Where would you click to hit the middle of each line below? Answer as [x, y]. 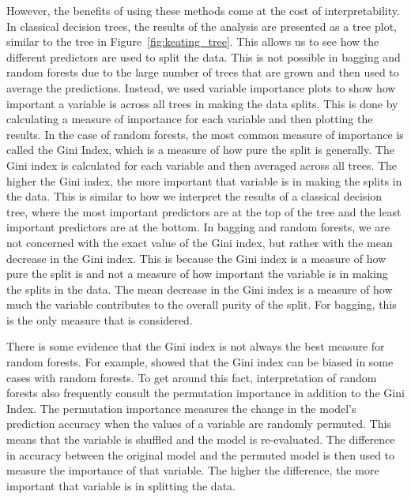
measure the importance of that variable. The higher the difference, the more [193, 470]
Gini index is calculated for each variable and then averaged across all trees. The [202, 165]
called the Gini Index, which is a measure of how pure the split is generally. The [200, 150]
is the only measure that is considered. [100, 319]
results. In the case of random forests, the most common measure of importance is [205, 134]
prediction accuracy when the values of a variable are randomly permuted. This [199, 424]
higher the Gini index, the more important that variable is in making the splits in [204, 180]
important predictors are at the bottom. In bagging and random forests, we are [198, 227]
